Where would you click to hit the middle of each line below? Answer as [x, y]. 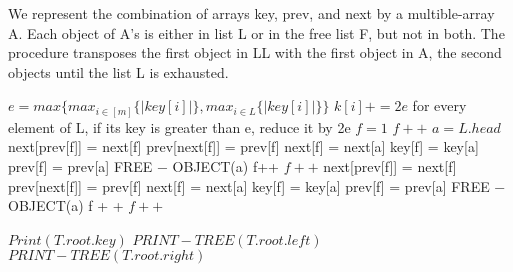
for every [439, 105]
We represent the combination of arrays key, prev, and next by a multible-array [251, 13]
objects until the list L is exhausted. [118, 71]
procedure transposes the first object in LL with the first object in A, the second [255, 52]
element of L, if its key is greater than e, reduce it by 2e [179, 126]
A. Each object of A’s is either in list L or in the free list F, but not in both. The [256, 32]
